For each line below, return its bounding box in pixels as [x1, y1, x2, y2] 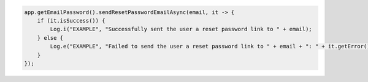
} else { [37, 34, 64, 41]
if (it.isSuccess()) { [37, 17, 105, 24]
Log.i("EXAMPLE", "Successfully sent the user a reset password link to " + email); [50, 26, 312, 33]
